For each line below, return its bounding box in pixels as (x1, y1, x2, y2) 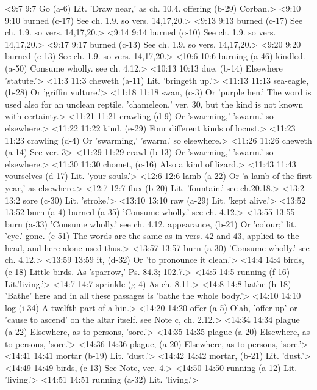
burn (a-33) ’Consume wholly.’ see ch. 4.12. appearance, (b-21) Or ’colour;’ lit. (5, 217, 297, 230)
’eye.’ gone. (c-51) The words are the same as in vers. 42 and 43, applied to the (5, 229, 299, 242)
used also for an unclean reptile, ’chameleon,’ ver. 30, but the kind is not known (5, 97, 304, 110)
